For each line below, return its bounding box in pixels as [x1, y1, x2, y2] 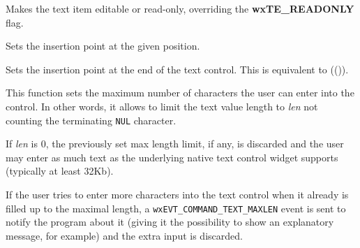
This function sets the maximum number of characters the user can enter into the [6, 85, 354, 100]
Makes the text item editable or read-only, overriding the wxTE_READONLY [6, 1, 354, 15]
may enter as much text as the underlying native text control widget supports [6, 149, 338, 164]
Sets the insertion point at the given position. [6, 38, 200, 53]
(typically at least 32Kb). [6, 163, 114, 178]
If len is [6, 136, 38, 151]
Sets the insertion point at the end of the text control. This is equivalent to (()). [6, 61, 349, 76]
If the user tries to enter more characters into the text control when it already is [6, 187, 349, 201]
